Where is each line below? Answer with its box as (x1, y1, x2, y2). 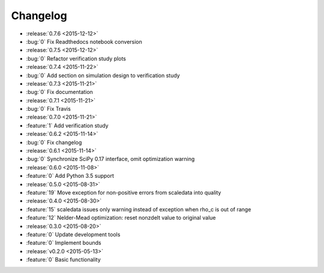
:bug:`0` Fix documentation (26, 89, 93, 96)
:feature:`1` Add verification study (26, 122, 109, 129)
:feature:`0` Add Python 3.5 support (26, 172, 114, 180)
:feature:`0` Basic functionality (26, 256, 101, 263)
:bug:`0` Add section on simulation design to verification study (26, 72, 180, 79)
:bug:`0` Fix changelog (26, 138, 82, 146)
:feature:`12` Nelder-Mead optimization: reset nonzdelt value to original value (26, 214, 216, 222)
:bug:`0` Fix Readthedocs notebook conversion (26, 38, 142, 45)
